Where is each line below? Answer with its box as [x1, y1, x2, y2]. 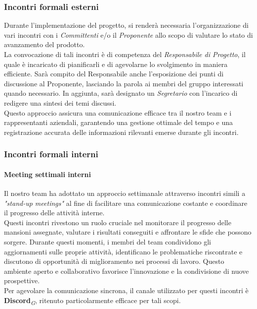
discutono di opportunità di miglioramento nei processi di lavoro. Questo [4, 256, 224, 266]
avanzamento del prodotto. [4, 39, 85, 50]
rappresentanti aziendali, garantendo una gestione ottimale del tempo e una [4, 117, 233, 127]
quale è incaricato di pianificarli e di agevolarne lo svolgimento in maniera [4, 59, 228, 69]
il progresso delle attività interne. [4, 207, 105, 218]
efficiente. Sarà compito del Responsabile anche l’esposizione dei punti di [4, 68, 224, 79]
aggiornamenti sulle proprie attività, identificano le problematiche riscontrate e [4, 246, 243, 256]
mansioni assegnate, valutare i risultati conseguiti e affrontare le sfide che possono [4, 227, 252, 237]
